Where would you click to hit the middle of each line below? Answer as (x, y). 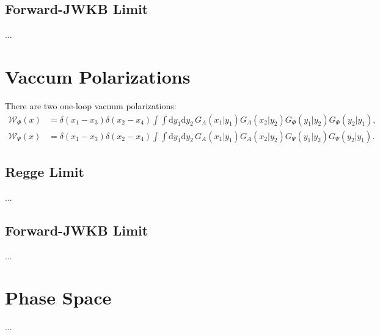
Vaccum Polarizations (98, 76)
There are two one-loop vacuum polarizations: (91, 105)
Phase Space (58, 297)
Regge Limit (45, 171)
